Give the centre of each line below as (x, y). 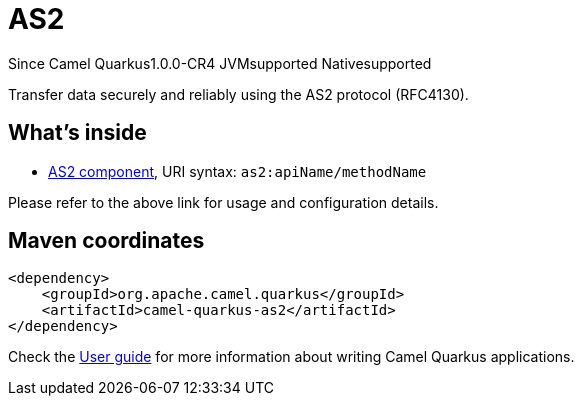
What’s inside (77, 133)
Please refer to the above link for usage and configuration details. (223, 202)
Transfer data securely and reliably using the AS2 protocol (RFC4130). (238, 94)
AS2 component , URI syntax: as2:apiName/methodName (237, 171)
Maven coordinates (106, 241)
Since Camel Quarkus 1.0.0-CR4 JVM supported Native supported (220, 63)
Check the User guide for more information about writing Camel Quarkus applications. (291, 357)
